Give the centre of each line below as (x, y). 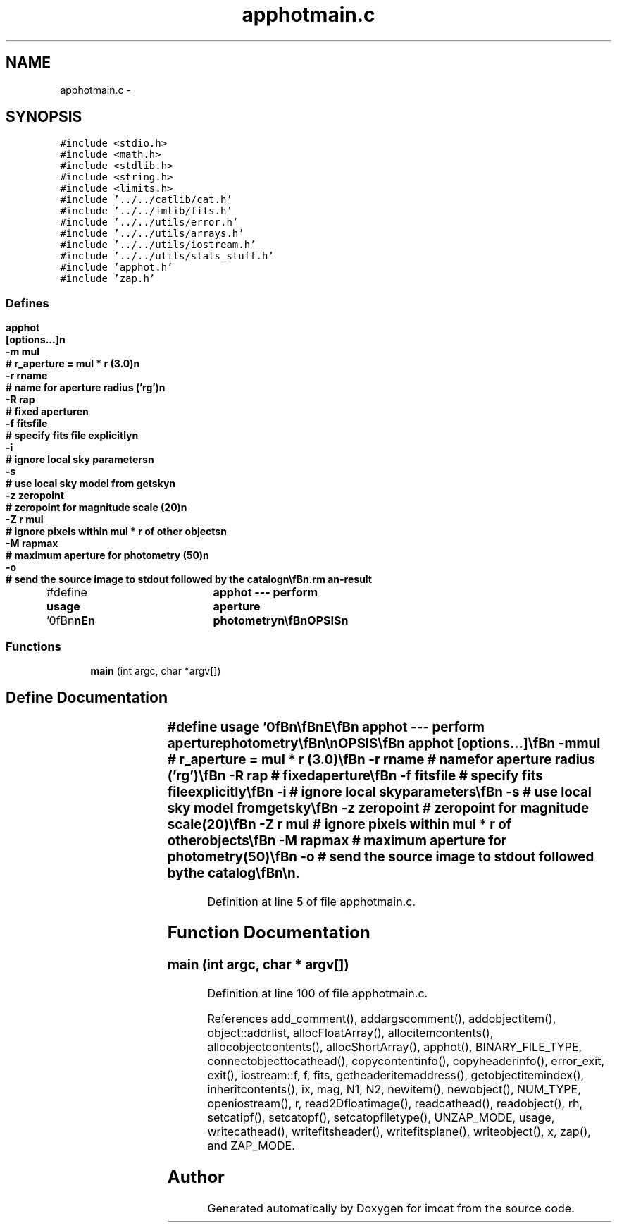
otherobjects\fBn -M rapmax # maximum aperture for (337, 840)
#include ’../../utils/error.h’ (149, 222)
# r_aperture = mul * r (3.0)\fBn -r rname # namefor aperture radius (381, 759)
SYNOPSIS (44, 117)
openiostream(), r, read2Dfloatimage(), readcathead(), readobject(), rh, (395, 1104)
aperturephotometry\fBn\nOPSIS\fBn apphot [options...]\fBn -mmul (384, 743)
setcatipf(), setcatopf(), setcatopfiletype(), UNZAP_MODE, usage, (381, 1118)
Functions (33, 646)
